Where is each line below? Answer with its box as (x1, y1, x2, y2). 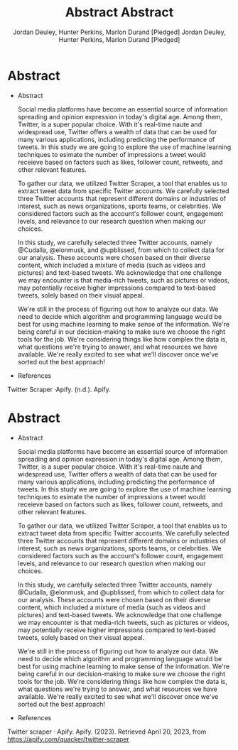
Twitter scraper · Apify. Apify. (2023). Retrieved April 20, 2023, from (7, 727, 207, 736)
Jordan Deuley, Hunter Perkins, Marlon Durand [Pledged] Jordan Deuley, (13, 28, 226, 36)
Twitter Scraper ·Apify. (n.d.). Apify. (7, 385, 112, 393)
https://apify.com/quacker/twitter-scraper (7, 734, 130, 743)
